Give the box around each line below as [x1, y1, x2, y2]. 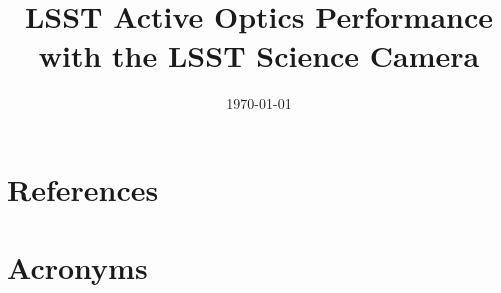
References [7, 168, 159, 209]
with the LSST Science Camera [38, 35, 480, 76]
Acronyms [7, 247, 148, 288]
